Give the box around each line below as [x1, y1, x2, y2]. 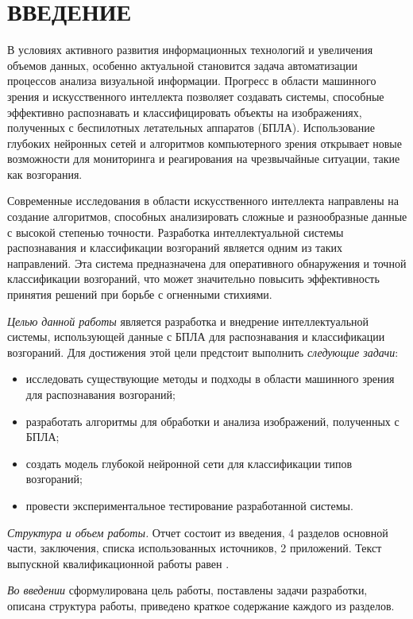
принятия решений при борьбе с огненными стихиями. [7, 286, 272, 303]
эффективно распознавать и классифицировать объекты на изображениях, [7, 103, 362, 120]
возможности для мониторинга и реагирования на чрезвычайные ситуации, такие [7, 150, 400, 167]
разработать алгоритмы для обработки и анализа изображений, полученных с [25, 412, 399, 429]
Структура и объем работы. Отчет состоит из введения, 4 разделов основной [7, 524, 388, 540]
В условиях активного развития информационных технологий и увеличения [7, 41, 373, 58]
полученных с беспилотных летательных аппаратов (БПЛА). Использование [7, 119, 376, 136]
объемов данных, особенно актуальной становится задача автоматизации [7, 56, 357, 73]
